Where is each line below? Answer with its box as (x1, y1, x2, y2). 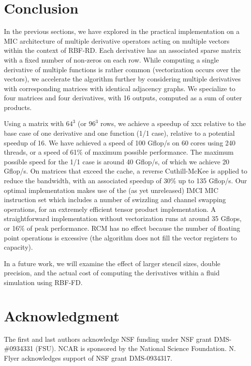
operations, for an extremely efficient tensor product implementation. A (4, 204, 216, 214)
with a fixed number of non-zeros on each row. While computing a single (4, 54, 219, 64)
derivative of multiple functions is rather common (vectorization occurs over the (4, 64, 240, 74)
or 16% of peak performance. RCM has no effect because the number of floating (4, 223, 240, 233)
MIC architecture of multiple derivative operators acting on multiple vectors (4, 35, 230, 46)
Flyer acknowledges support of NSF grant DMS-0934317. (4, 352, 173, 363)
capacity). (4, 242, 33, 252)
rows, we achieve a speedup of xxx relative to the (100, 118, 246, 128)
